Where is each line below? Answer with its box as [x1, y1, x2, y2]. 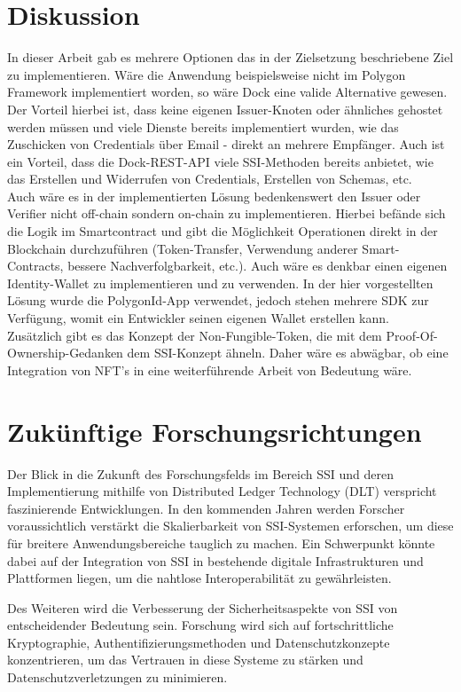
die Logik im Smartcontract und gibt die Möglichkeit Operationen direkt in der [7, 222, 438, 240]
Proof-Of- [386, 326, 438, 344]
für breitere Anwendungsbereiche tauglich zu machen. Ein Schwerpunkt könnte [7, 533, 435, 552]
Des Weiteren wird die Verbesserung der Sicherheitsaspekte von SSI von [7, 598, 398, 617]
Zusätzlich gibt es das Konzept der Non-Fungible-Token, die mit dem [7, 326, 382, 344]
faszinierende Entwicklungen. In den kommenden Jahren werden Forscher [7, 499, 405, 517]
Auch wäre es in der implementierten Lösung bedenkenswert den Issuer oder [7, 186, 421, 205]
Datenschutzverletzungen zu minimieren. [7, 668, 228, 687]
